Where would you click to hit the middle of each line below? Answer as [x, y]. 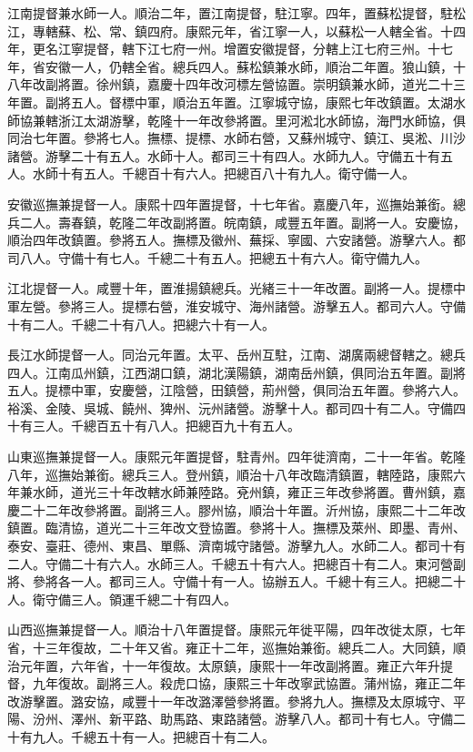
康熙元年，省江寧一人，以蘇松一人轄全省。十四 [325, 30]
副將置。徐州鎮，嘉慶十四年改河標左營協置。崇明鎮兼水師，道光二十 [249, 84]
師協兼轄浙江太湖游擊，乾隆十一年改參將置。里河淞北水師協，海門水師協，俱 [236, 120]
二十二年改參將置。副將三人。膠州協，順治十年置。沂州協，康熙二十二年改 [242, 509]
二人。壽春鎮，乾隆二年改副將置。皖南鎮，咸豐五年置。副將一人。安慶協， [242, 222]
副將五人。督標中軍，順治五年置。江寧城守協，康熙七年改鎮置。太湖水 [255, 102]
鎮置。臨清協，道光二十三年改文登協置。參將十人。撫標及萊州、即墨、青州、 [236, 528]
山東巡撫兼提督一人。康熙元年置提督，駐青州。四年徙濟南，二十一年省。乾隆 [236, 457]
